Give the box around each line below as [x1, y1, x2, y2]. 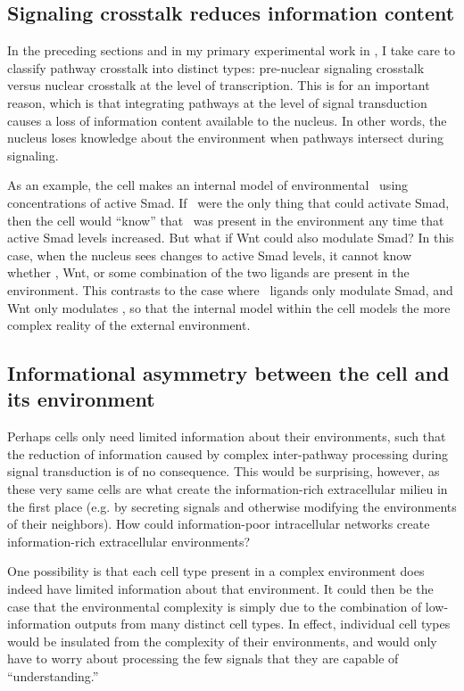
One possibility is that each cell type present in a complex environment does [7, 562, 425, 580]
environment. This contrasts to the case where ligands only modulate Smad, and [7, 280, 453, 299]
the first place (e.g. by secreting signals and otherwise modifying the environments [7, 497, 457, 515]
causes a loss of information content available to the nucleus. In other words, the [7, 111, 447, 129]
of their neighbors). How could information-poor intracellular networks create [7, 514, 430, 533]
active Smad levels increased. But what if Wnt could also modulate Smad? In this [7, 228, 454, 247]
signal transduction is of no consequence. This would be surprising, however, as [7, 462, 440, 481]
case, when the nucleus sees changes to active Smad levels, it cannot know [7, 245, 412, 264]
